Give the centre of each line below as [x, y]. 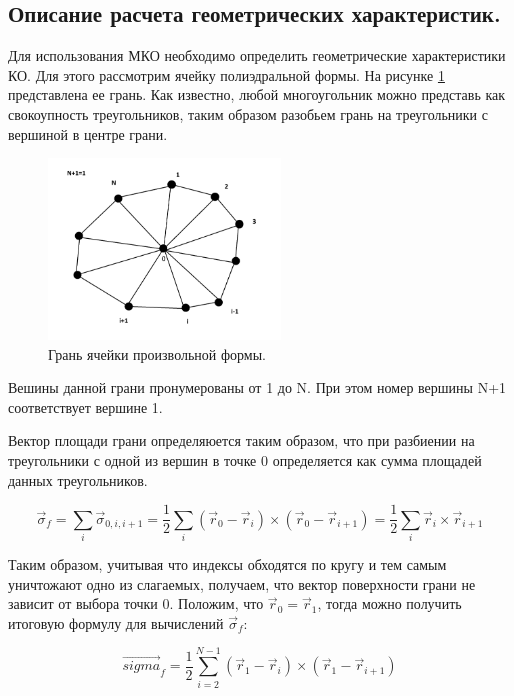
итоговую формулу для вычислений [116, 622]
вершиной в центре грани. [88, 133]
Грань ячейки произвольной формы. [157, 353]
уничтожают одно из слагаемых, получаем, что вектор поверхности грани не [242, 583]
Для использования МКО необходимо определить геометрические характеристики [257, 55]
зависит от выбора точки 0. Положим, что [136, 603]
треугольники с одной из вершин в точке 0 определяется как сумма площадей [245, 460]
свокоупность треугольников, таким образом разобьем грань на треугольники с [248, 113]
